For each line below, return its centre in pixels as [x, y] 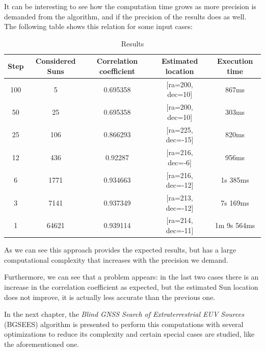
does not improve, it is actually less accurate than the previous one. [110, 297]
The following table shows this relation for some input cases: [98, 26]
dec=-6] [180, 162]
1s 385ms [235, 180]
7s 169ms [235, 202]
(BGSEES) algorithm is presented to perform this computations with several [124, 324]
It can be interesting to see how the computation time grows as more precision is [130, 6]
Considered [56, 61]
